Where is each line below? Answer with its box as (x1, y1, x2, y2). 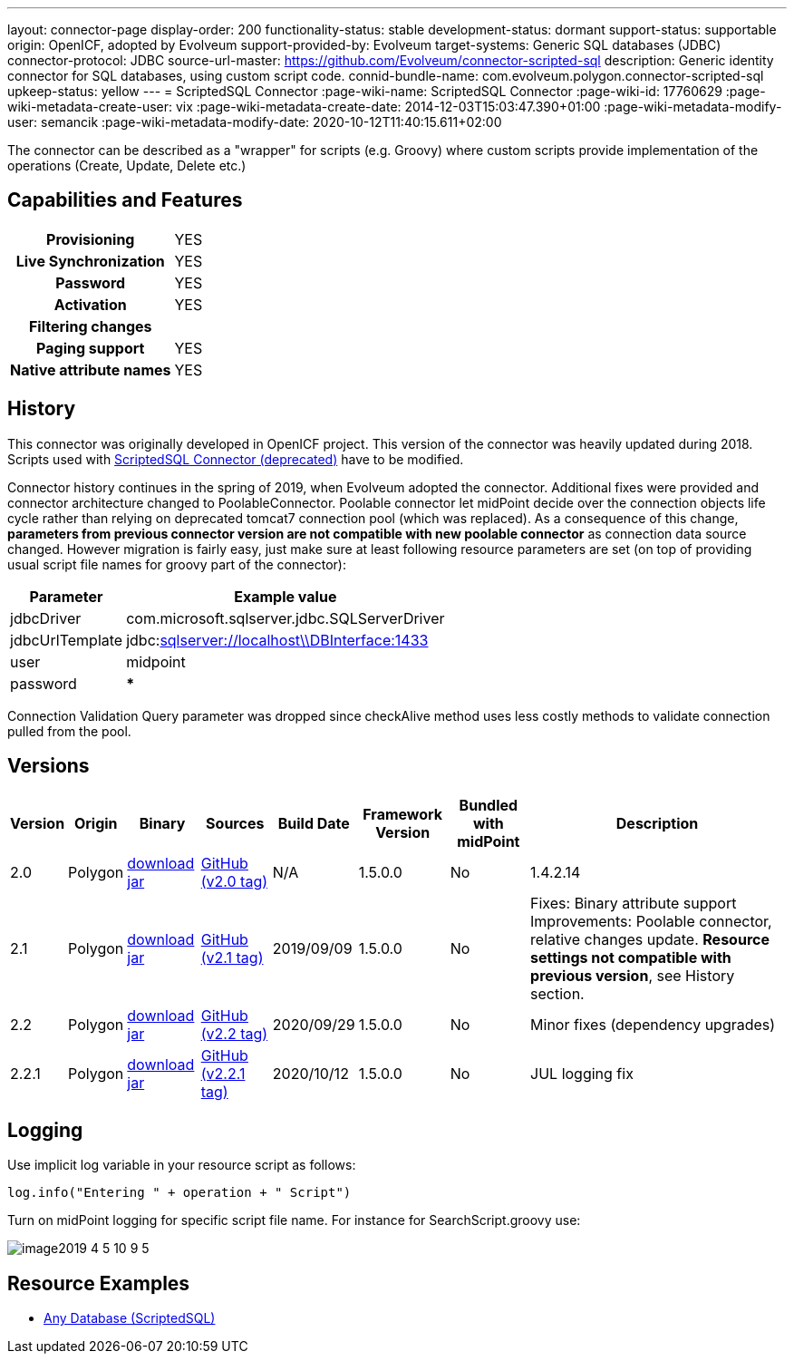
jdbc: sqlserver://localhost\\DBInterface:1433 (126, 630, 429, 649)
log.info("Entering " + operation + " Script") (7, 1185, 352, 1201)
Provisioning (46, 229, 135, 248)
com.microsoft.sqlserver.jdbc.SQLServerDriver (126, 608, 445, 627)
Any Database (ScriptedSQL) (44, 1310, 216, 1327)
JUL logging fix (530, 1064, 634, 1083)
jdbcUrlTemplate (10, 630, 123, 649)
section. (530, 984, 585, 1003)
